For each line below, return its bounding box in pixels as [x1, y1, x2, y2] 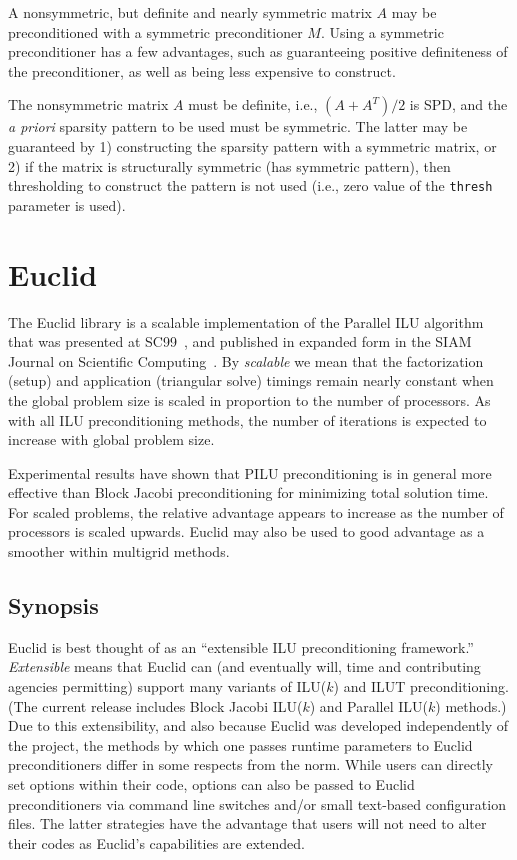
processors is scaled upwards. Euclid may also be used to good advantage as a [8, 521, 485, 542]
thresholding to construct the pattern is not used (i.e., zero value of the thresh [8, 175, 493, 196]
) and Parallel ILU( [309, 695, 429, 716]
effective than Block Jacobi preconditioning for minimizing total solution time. [8, 482, 489, 503]
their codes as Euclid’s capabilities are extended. [8, 832, 305, 853]
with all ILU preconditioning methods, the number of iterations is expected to [8, 409, 487, 430]
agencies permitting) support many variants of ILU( [8, 676, 327, 697]
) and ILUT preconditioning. [333, 676, 509, 697]
